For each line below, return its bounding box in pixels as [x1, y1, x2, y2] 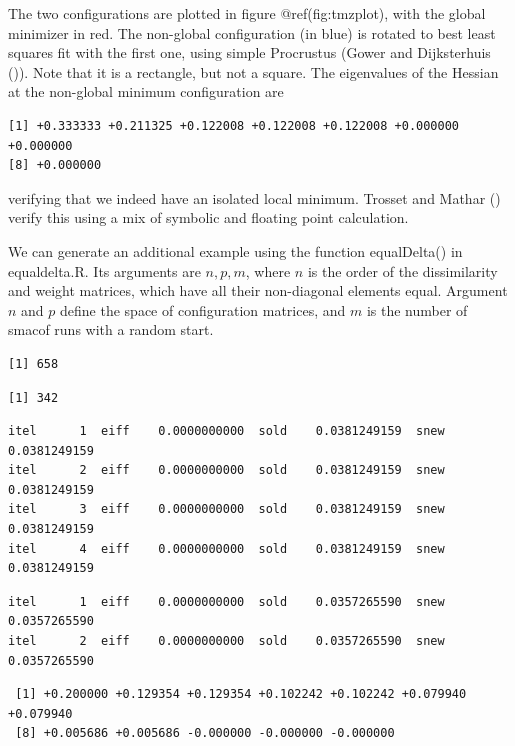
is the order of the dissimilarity [307, 260, 498, 281]
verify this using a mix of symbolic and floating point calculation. [8, 207, 409, 228]
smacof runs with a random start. [8, 319, 214, 340]
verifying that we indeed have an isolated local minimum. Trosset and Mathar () [8, 187, 501, 208]
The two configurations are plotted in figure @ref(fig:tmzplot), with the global [8, 3, 486, 23]
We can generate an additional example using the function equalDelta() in [8, 240, 463, 261]
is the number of [366, 299, 468, 320]
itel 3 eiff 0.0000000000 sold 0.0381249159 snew [8, 502, 445, 517]
